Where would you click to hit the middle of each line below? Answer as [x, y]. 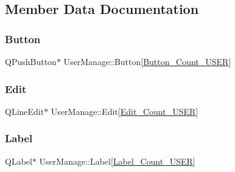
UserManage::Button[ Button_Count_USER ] [147, 61]
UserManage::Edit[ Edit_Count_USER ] [125, 111]
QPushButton [31, 61]
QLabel [19, 161]
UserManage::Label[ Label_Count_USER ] [117, 161]
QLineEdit [25, 111]
